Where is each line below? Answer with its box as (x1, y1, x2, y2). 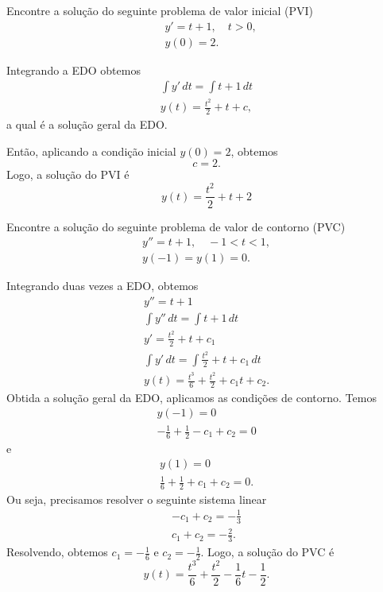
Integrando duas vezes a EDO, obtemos (6, 277, 199, 294)
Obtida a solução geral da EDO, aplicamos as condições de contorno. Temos (6, 389, 377, 405)
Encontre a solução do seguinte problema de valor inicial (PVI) (6, 2, 314, 18)
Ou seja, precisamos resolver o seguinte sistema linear (6, 490, 267, 507)
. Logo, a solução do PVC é (200, 544, 335, 560)
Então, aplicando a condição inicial (6, 142, 176, 159)
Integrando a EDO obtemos (6, 61, 141, 78)
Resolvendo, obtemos (6, 544, 108, 560)
